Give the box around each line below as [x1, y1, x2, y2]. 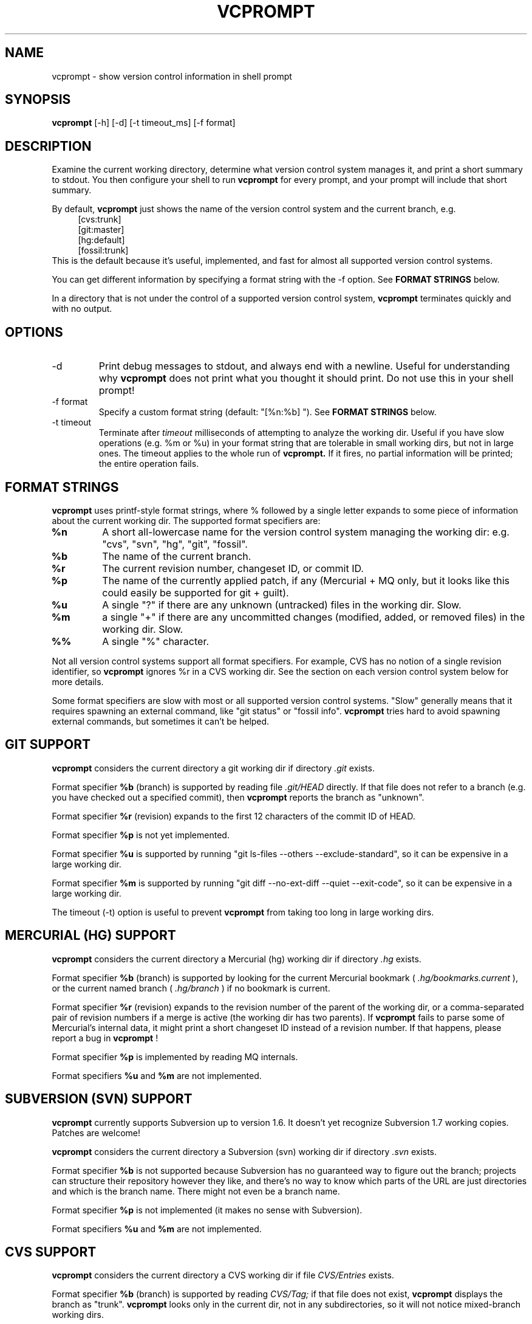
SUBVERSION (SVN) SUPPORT [5, 1091, 193, 1107]
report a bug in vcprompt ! [52, 1032, 159, 1043]
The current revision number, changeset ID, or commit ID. [102, 562, 364, 574]
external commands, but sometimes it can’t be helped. [52, 715, 270, 726]
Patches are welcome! [52, 1127, 141, 1138]
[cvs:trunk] [78, 214, 121, 225]
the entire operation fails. [98, 458, 199, 469]
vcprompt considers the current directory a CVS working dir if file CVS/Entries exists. [52, 1270, 394, 1281]
